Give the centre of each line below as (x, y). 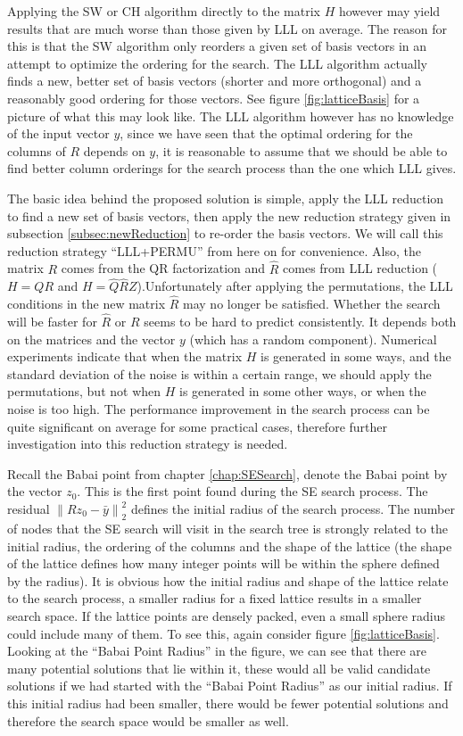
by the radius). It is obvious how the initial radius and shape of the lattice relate (228, 580)
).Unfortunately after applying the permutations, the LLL (295, 286)
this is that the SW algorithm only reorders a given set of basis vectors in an (217, 46)
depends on (114, 150)
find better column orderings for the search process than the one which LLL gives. (232, 168)
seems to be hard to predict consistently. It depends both (300, 321)
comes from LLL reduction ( (360, 268)
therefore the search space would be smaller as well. (148, 720)
